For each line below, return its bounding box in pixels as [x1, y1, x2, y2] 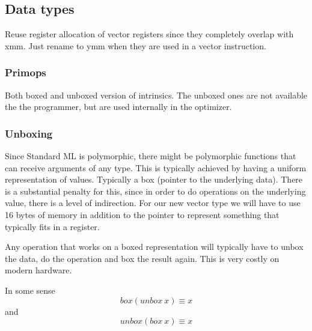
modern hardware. [5, 264, 72, 276]
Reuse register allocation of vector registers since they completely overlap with [5, 28, 294, 40]
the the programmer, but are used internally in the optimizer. [5, 100, 232, 113]
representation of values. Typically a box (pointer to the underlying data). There [5, 173, 303, 186]
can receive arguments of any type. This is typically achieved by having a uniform [5, 161, 307, 174]
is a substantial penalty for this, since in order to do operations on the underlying [5, 184, 306, 197]
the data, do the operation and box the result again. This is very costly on [5, 252, 280, 264]
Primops [5, 65, 46, 80]
